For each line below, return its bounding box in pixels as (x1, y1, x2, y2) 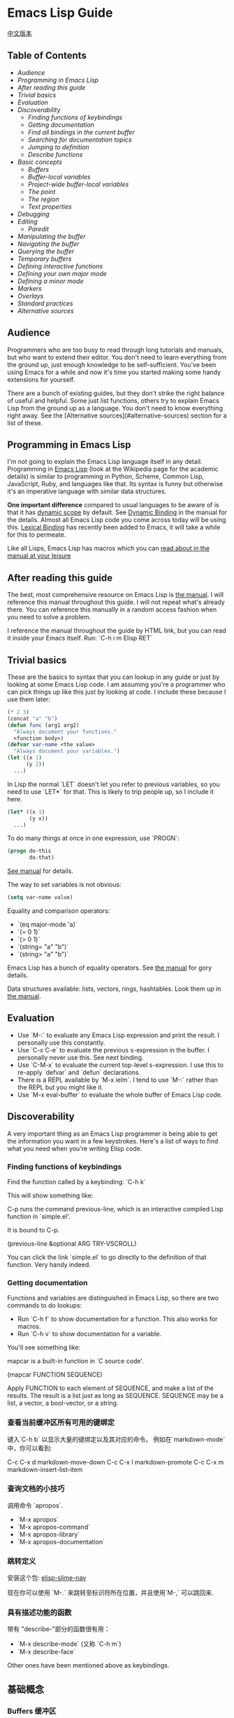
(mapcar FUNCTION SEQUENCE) (7, 1370, 103, 1379)
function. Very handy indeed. (7, 1260, 91, 1269)
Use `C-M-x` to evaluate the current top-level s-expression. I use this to (17, 1060, 224, 1069)
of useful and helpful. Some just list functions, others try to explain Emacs (7, 396, 220, 404)
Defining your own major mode (17, 269, 107, 277)
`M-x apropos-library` (17, 1530, 80, 1539)
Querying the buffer (17, 247, 75, 255)
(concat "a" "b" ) (7, 715, 58, 722)
